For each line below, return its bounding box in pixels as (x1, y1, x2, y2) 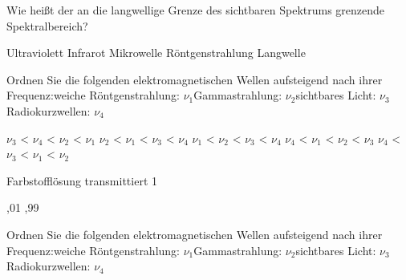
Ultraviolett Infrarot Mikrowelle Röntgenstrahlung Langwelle (6, 44, 306, 61)
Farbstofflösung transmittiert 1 (6, 172, 158, 189)
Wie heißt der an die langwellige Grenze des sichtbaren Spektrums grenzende (6, 2, 385, 18)
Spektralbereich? (6, 17, 88, 34)
